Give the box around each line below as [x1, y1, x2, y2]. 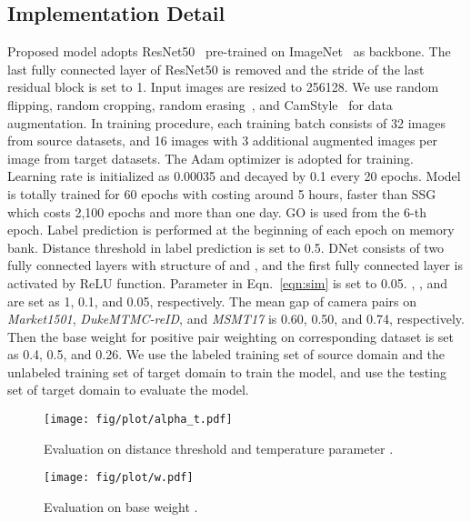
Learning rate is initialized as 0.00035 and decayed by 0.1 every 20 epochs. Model [7, 166, 461, 186]
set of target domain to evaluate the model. [7, 380, 249, 399]
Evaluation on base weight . [44, 497, 198, 516]
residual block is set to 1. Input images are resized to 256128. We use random [7, 77, 439, 96]
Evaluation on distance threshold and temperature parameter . [44, 438, 394, 457]
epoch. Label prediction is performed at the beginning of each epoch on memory [7, 220, 455, 239]
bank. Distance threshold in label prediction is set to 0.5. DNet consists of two [7, 237, 445, 256]
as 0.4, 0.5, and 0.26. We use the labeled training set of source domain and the [7, 345, 446, 364]
